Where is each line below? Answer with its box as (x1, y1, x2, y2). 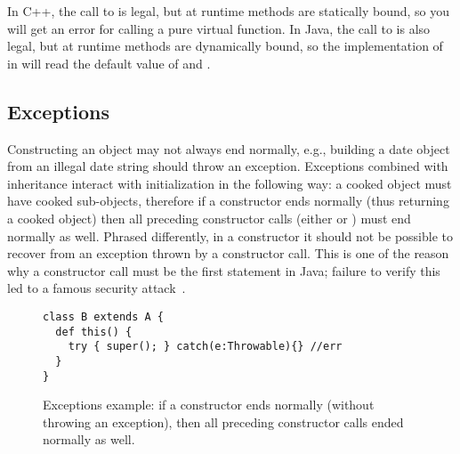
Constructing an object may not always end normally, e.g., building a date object (7, 139, 450, 158)
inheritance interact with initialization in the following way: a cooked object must (7, 174, 452, 192)
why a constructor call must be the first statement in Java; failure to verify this (7, 261, 440, 280)
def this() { (55, 325, 133, 338)
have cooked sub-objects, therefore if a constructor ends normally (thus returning (7, 191, 449, 210)
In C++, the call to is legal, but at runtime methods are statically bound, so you (7, 2, 449, 20)
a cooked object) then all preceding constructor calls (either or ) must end (7, 208, 411, 227)
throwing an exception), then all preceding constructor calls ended (43, 412, 404, 431)
